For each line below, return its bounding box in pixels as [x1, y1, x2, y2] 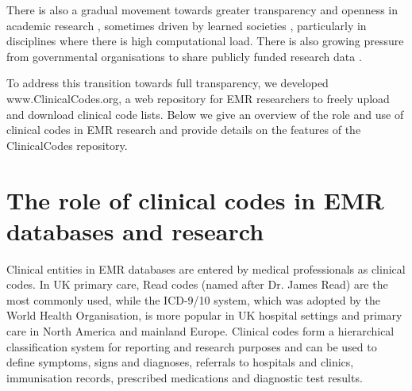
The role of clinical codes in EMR [6, 183, 384, 216]
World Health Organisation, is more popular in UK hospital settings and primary [6, 307, 402, 324]
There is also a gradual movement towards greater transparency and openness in [6, 2, 399, 17]
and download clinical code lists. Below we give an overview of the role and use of [6, 105, 404, 122]
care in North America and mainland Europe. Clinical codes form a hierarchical [6, 323, 395, 339]
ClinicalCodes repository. [6, 136, 128, 153]
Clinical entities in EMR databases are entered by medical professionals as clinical [6, 260, 406, 277]
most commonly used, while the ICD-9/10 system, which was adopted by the [6, 291, 381, 308]
